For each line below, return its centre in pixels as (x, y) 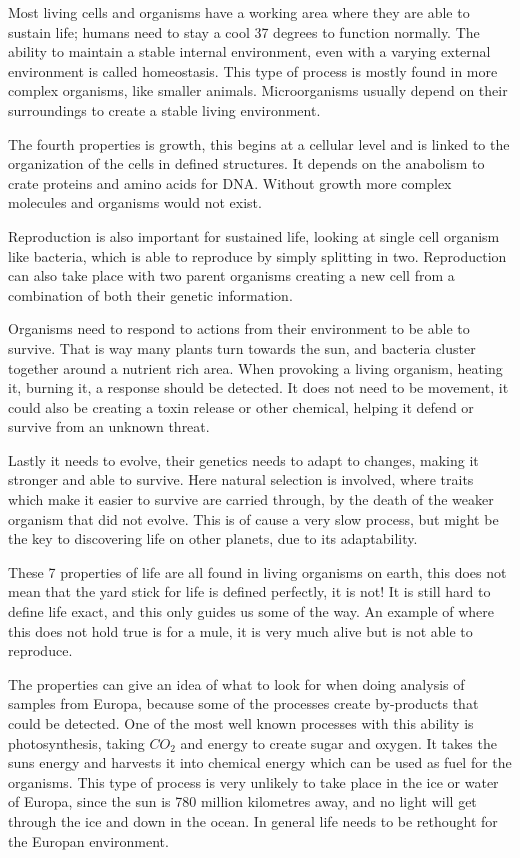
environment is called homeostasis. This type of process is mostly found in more (253, 70)
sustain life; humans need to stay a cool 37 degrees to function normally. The (244, 31)
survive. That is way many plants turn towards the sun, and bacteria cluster (242, 347)
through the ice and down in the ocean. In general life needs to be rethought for (253, 820)
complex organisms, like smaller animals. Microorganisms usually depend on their (258, 90)
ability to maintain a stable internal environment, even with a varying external (249, 51)
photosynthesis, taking (76, 742)
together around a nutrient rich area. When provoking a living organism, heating (255, 367)
